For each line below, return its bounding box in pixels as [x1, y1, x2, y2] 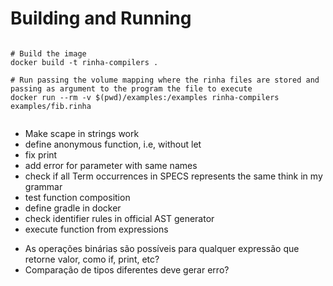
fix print [24, 148, 58, 161]
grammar [24, 180, 63, 192]
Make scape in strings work [24, 127, 140, 139]
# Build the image [10, 48, 87, 59]
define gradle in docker [24, 202, 122, 214]
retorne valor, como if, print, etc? [24, 253, 160, 265]
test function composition [24, 191, 131, 203]
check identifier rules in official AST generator [24, 212, 215, 224]
